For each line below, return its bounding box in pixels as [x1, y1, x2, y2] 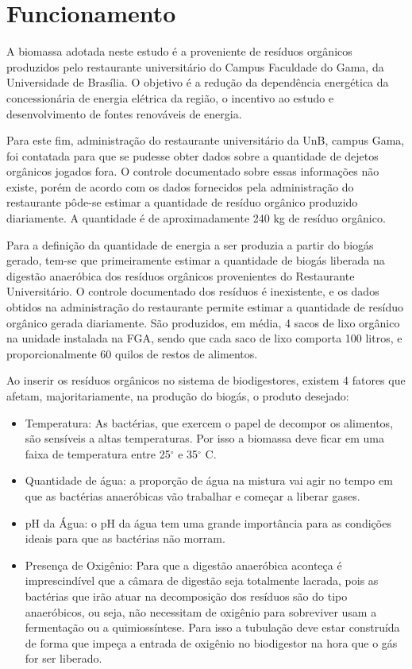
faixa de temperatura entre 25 [25, 445, 171, 462]
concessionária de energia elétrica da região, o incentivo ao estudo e [6, 89, 334, 106]
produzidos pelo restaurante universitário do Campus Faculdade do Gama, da [6, 58, 384, 75]
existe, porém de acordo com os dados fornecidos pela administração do [6, 178, 354, 195]
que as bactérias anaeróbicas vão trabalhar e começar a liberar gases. [25, 487, 360, 504]
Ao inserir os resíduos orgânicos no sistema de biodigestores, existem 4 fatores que [6, 372, 406, 389]
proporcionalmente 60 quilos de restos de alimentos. [6, 345, 258, 362]
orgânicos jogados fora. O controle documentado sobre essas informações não [6, 163, 379, 180]
